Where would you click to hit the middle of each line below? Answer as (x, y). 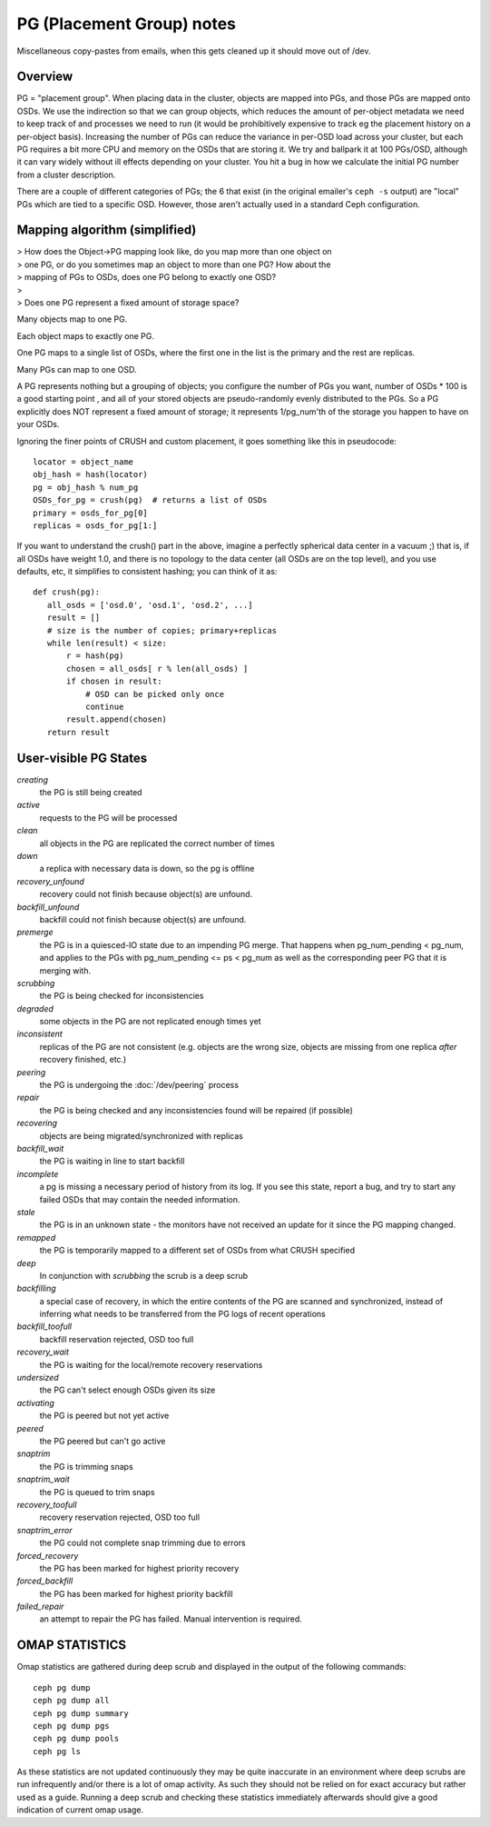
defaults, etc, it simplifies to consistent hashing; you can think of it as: (147, 572)
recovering (37, 1123)
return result (78, 732)
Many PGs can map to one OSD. (77, 369)
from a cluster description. (66, 175)
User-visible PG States (82, 758)
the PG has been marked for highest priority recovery (139, 1568)
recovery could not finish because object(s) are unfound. (146, 894)
